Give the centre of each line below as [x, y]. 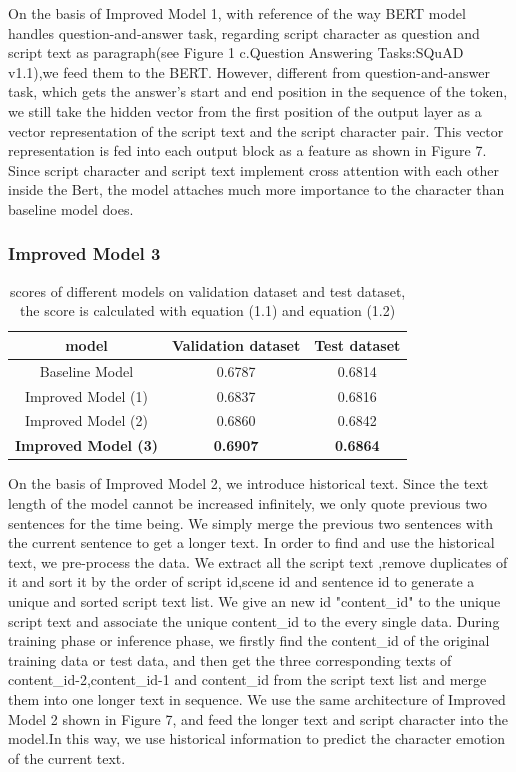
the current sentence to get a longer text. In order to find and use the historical [251, 542]
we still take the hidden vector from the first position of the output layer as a [245, 110]
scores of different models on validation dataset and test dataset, [208, 290]
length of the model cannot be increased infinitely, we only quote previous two [247, 503]
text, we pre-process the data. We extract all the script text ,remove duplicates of [258, 561]
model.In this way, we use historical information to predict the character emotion [257, 738]
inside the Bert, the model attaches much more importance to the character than [256, 189]
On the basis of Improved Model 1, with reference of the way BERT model [237, 13]
